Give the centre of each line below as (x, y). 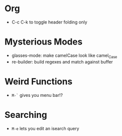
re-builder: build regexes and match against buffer (62, 62)
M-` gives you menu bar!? (37, 95)
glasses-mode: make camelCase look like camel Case (64, 56)
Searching (26, 115)
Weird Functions (39, 81)
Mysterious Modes (43, 42)
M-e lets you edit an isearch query (45, 128)
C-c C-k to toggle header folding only (49, 22)
